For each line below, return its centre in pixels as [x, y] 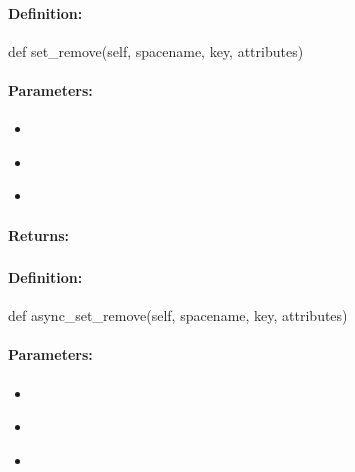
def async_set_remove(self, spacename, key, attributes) [178, 315]
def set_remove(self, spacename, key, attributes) [156, 50]
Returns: [39, 234]
